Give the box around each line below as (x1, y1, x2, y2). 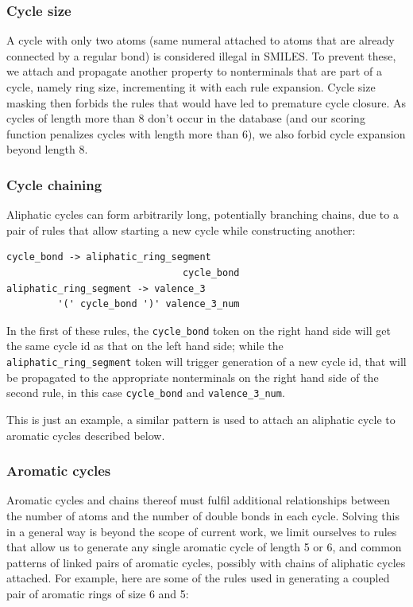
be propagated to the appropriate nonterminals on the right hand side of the (6, 368, 379, 385)
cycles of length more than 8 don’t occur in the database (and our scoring (6, 110, 365, 126)
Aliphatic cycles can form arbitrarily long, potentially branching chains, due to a (6, 206, 399, 223)
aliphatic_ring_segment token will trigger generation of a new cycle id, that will (6, 353, 407, 369)
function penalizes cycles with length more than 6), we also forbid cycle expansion (6, 125, 406, 142)
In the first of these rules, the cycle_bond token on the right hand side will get (6, 321, 391, 338)
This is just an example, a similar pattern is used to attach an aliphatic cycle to (6, 411, 396, 427)
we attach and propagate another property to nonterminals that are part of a (6, 63, 382, 80)
